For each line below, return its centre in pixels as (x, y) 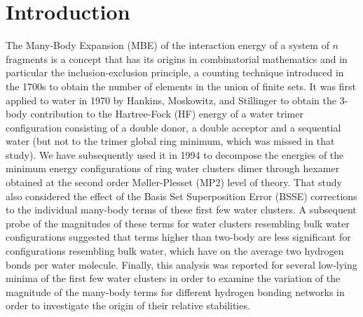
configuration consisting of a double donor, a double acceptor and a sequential (173, 127)
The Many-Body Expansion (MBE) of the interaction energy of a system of (167, 45)
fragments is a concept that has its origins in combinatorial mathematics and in (177, 58)
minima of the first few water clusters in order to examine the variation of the (173, 278)
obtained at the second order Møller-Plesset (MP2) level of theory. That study (174, 182)
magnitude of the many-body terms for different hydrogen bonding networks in (175, 291)
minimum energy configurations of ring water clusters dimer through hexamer (173, 168)
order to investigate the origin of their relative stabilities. (128, 305)
